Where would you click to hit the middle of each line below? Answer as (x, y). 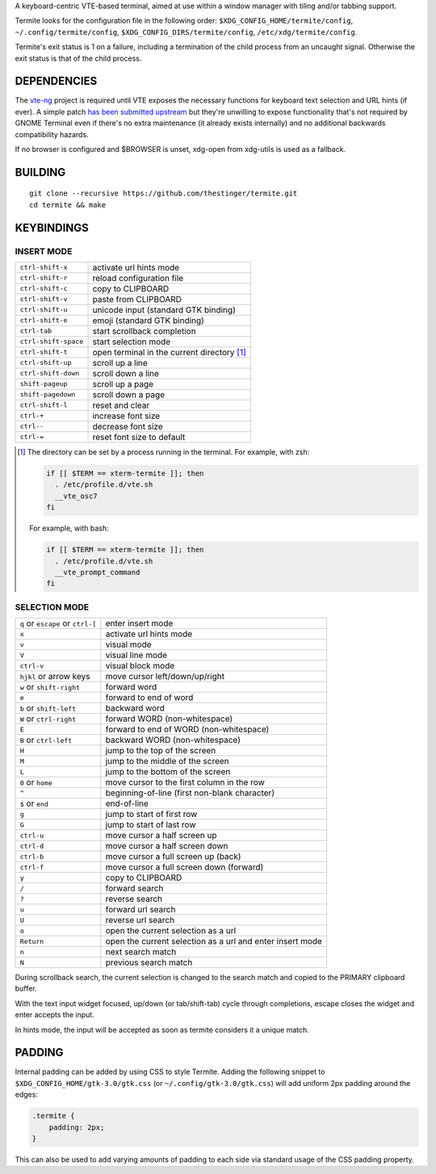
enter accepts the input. (55, 1015)
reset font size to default (139, 437)
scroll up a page (123, 384)
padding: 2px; (77, 1127)
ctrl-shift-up (46, 363)
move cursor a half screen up (161, 836)
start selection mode (132, 342)
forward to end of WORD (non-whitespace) (187, 729)
